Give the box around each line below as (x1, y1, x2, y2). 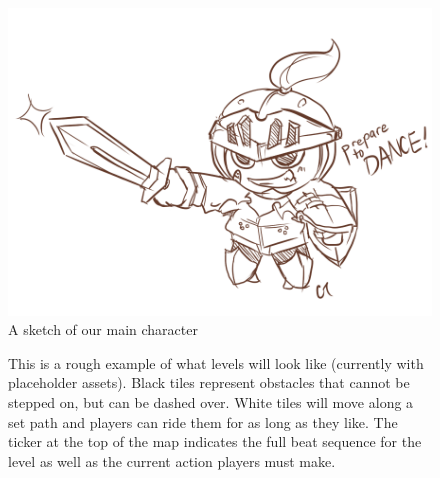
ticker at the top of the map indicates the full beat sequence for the (8, 431, 422, 452)
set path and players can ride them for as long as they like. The (8, 411, 398, 432)
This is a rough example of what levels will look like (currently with (8, 352, 424, 373)
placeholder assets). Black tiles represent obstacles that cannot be (8, 372, 410, 393)
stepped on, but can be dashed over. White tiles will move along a (8, 391, 414, 412)
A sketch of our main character (8, 319, 198, 340)
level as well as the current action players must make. (8, 450, 336, 471)
